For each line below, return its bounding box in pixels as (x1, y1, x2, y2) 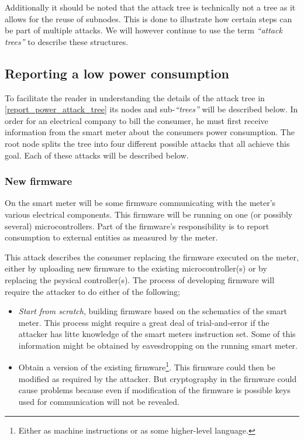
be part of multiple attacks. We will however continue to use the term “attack (5, 24, 282, 36)
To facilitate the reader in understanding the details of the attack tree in (5, 91, 265, 104)
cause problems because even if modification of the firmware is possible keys (18, 384, 291, 396)
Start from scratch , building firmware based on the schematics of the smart (18, 305, 287, 317)
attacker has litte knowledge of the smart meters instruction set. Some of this (18, 328, 296, 340)
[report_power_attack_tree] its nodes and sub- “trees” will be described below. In (5, 103, 298, 115)
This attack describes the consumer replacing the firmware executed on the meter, (5, 250, 299, 263)
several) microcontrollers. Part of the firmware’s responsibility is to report (5, 219, 270, 232)
